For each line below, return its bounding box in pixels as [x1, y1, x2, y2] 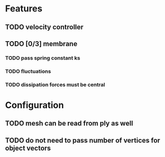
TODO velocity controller [5, 23, 84, 31]
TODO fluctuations [5, 68, 51, 75]
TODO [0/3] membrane [5, 39, 78, 48]
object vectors [5, 144, 51, 152]
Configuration [5, 99, 64, 111]
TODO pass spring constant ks [5, 54, 80, 61]
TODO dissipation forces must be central [5, 81, 106, 88]
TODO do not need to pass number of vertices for [5, 136, 161, 145]
